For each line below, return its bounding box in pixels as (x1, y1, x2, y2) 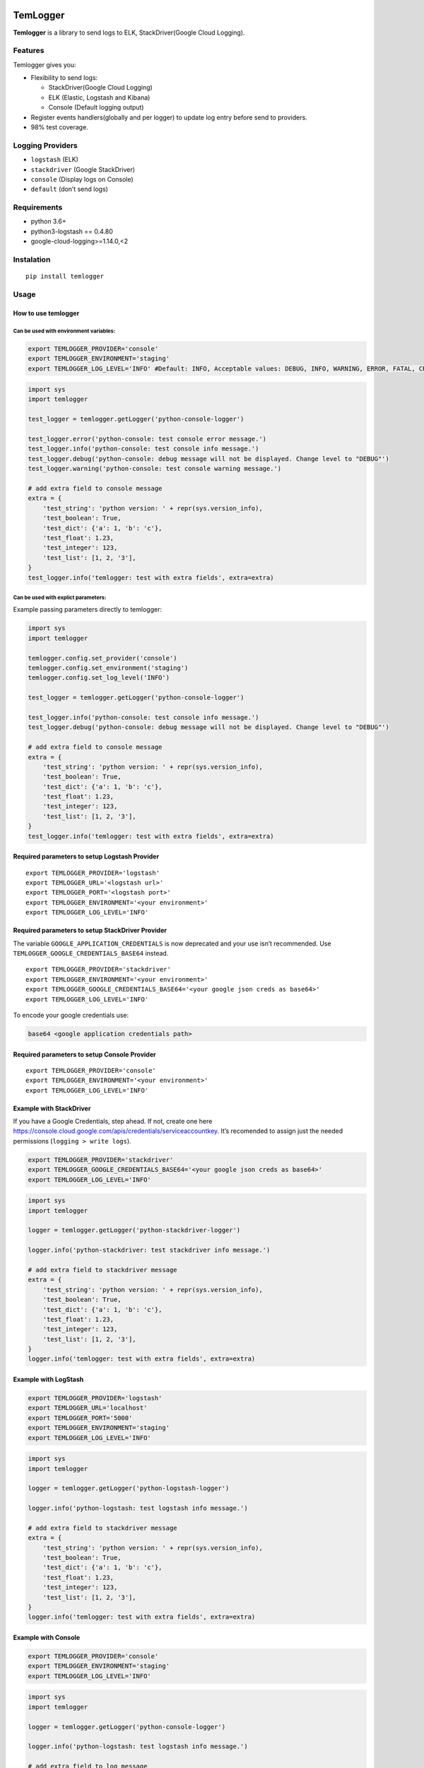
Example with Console (13, 1634, 81, 1642)
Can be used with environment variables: (13, 327, 116, 335)
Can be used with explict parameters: (13, 594, 107, 601)
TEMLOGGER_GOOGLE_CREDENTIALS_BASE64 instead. (13, 948, 169, 958)
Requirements (13, 202, 63, 212)
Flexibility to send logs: (30, 74, 98, 82)
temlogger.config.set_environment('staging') (28, 664, 189, 672)
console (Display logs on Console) (30, 175, 134, 183)
